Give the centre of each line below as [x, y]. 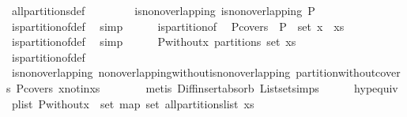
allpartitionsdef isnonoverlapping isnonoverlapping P [163, 10]
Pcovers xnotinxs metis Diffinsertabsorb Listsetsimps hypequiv [207, 87]
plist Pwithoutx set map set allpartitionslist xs [133, 103]
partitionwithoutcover [348, 72]
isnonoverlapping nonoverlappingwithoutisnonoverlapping [151, 72]
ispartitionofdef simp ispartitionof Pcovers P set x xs [178, 26]
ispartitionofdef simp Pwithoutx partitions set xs [154, 42]
